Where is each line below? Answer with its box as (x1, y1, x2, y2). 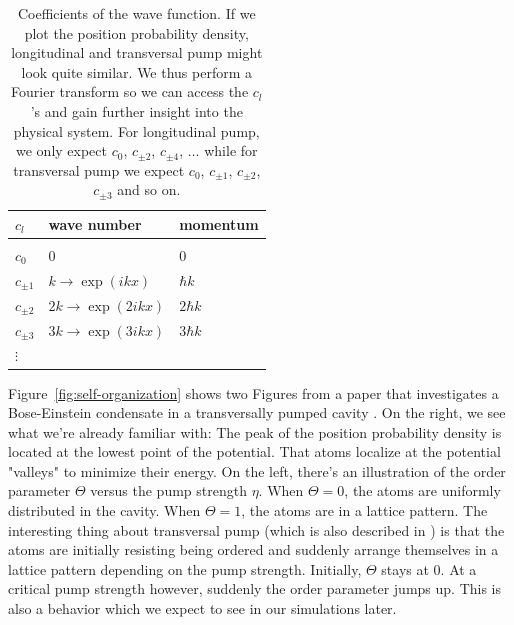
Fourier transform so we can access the (11, 81, 249, 102)
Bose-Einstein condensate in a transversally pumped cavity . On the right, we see (8, 402, 506, 423)
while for (204, 140, 258, 161)
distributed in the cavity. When (8, 500, 201, 521)
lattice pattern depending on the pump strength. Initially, (8, 558, 362, 579)
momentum (179, 213, 259, 234)
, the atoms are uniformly (344, 480, 501, 501)
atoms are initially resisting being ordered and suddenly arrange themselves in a (8, 539, 499, 560)
